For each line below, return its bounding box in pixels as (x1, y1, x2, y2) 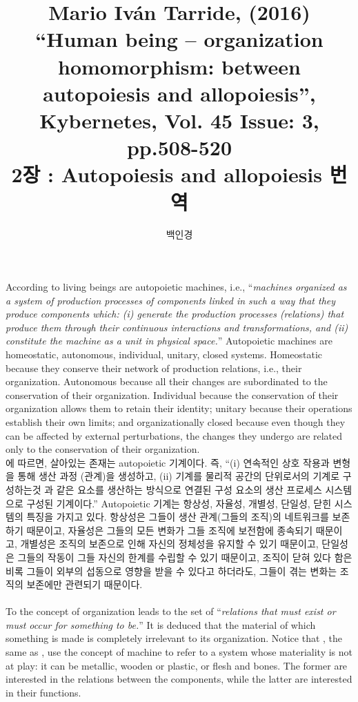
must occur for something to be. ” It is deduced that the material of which (6, 617, 316, 632)
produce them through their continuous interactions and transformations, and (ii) (6, 320, 348, 334)
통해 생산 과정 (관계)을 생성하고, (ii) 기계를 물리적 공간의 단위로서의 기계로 (17, 469, 340, 483)
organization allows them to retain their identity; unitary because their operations (6, 401, 352, 416)
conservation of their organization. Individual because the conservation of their (6, 387, 339, 402)
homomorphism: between (58, 52, 301, 80)
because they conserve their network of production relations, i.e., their (6, 360, 302, 375)
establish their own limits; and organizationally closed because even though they (6, 414, 346, 429)
